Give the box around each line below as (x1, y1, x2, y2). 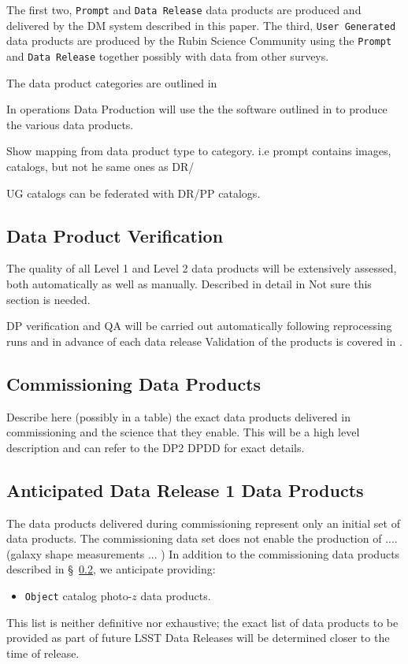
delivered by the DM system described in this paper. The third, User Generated (6, 17, 396, 33)
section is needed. (6, 291, 91, 307)
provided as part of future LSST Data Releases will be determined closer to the (6, 629, 390, 646)
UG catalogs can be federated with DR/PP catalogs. (6, 184, 261, 201)
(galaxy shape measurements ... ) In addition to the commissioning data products (6, 545, 400, 562)
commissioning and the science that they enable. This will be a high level (6, 424, 360, 440)
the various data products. (6, 116, 134, 132)
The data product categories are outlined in (6, 74, 217, 91)
